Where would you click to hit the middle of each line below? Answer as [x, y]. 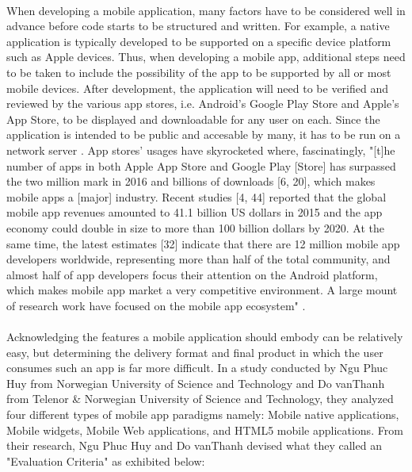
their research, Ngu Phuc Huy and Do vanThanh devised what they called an [194, 445]
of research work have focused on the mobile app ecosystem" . [156, 305]
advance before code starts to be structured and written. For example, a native [198, 26]
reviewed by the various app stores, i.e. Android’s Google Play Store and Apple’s [203, 104]
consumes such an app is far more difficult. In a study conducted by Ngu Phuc [197, 368]
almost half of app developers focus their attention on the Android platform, [192, 274]
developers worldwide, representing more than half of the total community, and [198, 259]
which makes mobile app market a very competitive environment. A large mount [202, 290]
